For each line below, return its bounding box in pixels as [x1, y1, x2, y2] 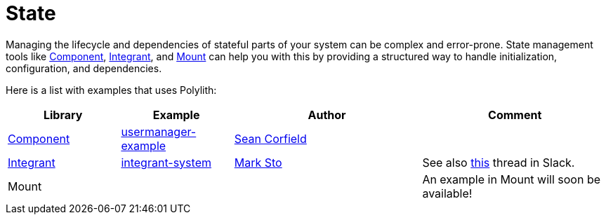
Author [308, 107, 346, 122]
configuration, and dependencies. [6, 62, 162, 74]
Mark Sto [234, 155, 282, 170]
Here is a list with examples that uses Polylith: [6, 83, 217, 96]
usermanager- [121, 124, 197, 139]
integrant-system [121, 155, 211, 170]
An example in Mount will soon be [422, 172, 601, 186]
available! [422, 186, 473, 200]
